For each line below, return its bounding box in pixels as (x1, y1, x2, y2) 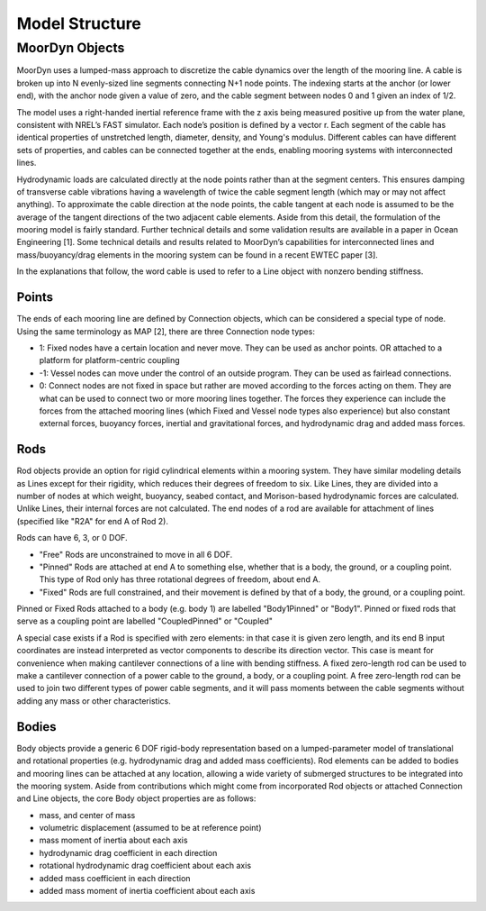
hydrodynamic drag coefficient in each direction (39, 847, 218, 858)
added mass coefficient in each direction (39, 872, 191, 883)
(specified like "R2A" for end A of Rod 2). (16, 515, 169, 526)
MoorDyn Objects (16, 40, 125, 56)
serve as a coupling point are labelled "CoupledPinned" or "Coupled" (16, 615, 274, 626)
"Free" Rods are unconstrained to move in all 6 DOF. (39, 549, 233, 560)
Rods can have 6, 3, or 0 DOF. (16, 533, 128, 543)
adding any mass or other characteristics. (16, 695, 171, 706)
